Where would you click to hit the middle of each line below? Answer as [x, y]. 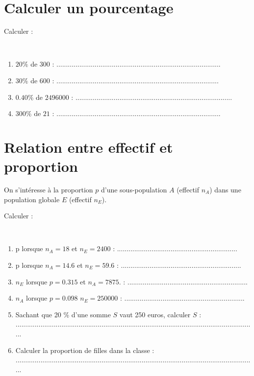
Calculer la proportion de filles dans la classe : [85, 350]
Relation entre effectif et [89, 147]
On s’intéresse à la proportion [49, 189]
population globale [32, 199]
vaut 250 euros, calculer [155, 314]
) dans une [225, 189]
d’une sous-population [134, 189]
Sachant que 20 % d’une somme [63, 314]
